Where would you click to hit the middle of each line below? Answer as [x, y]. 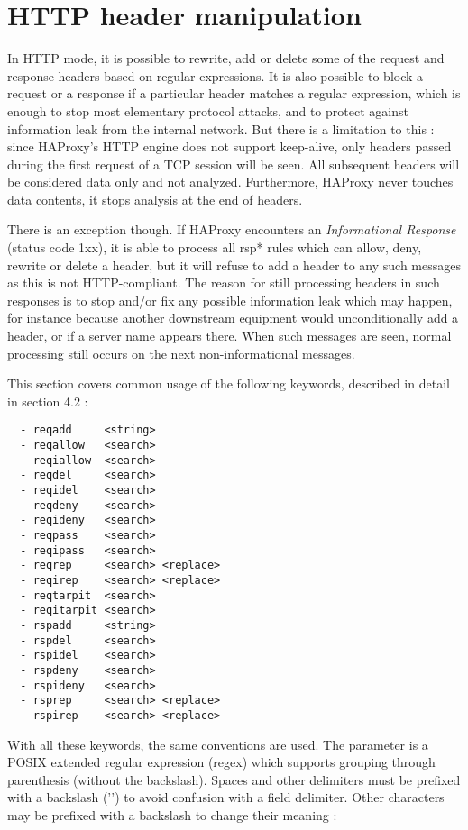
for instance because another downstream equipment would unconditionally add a [233, 318]
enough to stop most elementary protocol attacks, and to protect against [208, 110]
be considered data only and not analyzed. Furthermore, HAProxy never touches [230, 182]
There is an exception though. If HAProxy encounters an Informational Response [232, 229]
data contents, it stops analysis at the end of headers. [155, 199]
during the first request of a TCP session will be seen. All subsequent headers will [234, 164]
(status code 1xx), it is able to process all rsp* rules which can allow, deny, [215, 247]
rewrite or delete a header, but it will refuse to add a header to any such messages [234, 265]
